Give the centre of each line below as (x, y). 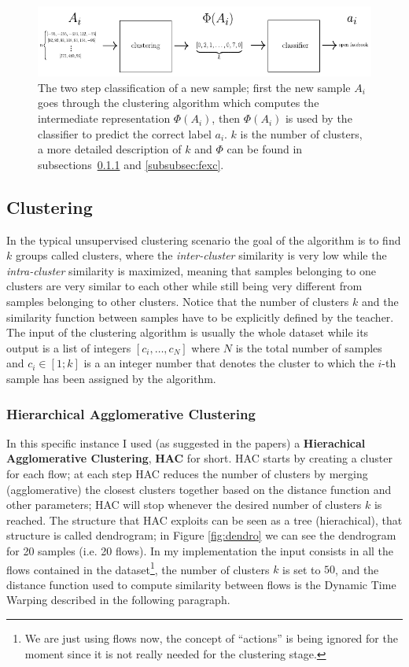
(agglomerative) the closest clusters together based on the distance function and (199, 489)
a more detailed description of (110, 149)
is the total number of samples (309, 347)
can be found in (265, 149)
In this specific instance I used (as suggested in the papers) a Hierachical (186, 442)
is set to (302, 569)
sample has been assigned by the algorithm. (111, 378)
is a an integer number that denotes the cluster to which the (229, 363)
